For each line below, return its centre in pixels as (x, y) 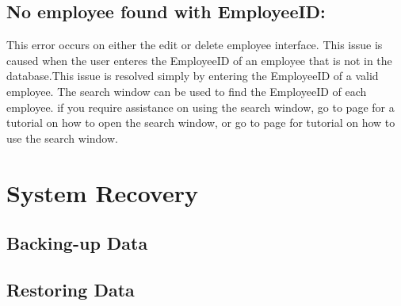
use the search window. (62, 138)
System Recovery (102, 192)
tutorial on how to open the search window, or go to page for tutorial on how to (201, 122)
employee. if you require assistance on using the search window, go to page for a (200, 107)
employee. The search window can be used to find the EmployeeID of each (187, 91)
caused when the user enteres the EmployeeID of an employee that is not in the (199, 60)
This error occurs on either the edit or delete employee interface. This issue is (195, 45)
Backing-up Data (77, 243)
